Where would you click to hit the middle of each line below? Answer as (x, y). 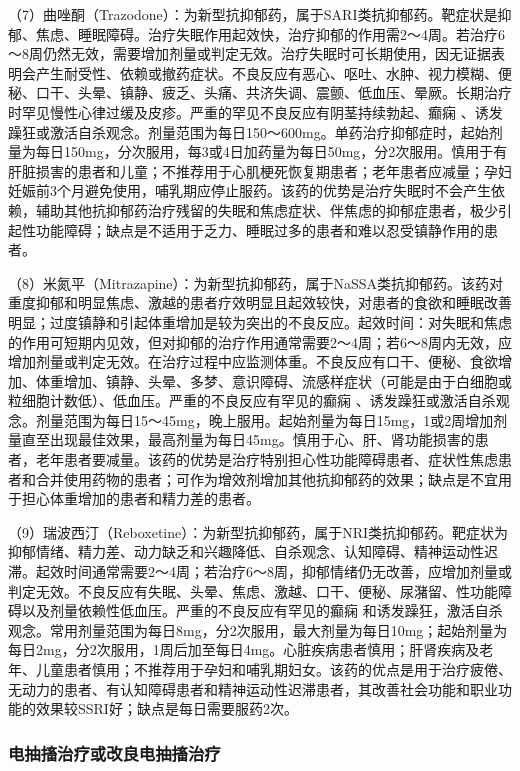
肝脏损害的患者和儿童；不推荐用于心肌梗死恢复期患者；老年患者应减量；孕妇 (260, 170)
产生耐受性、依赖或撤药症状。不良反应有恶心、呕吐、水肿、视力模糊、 (266, 72)
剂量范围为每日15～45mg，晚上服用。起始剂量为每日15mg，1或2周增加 (264, 419)
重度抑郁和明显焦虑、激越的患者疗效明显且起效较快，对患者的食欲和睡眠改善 (260, 302)
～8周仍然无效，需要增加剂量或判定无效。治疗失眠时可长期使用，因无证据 (249, 53)
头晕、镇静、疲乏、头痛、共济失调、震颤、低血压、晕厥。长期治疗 (294, 92)
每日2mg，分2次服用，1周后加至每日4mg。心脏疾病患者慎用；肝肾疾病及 (244, 649)
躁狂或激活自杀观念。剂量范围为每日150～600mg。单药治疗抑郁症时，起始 (248, 131)
